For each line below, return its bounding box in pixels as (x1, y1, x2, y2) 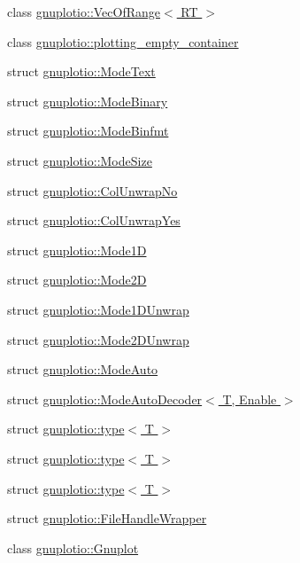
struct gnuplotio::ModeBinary (7, 91, 168, 110)
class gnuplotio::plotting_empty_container (7, 32, 239, 51)
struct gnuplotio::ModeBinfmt (7, 121, 169, 140)
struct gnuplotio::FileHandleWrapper (7, 509, 207, 528)
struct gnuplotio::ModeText (7, 62, 156, 81)
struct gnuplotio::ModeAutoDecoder (7, 389, 203, 408)
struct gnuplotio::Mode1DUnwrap (7, 300, 189, 318)
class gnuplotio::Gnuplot (7, 538, 139, 557)
